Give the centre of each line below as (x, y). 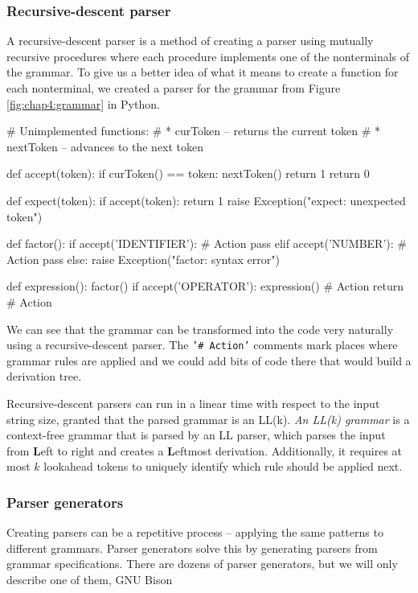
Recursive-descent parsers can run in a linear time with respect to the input (193, 403)
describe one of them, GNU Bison (90, 579)
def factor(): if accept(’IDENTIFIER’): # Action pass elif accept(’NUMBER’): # (207, 243)
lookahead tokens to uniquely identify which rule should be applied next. (223, 466)
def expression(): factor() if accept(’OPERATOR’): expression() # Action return (205, 286)
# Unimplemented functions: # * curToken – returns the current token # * (194, 131)
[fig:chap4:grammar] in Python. (83, 103)
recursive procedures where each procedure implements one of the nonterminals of (208, 56)
